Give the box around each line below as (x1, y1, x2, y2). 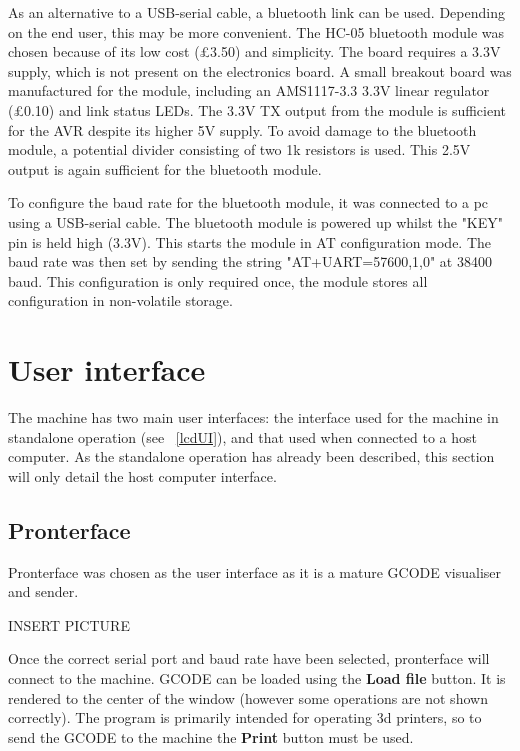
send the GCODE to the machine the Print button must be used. (8, 726, 414, 747)
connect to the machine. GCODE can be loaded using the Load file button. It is (8, 667, 506, 688)
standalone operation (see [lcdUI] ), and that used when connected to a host (8, 426, 477, 447)
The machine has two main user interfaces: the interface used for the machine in (8, 407, 499, 428)
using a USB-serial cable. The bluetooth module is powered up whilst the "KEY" (8, 211, 504, 232)
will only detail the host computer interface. (8, 465, 277, 486)
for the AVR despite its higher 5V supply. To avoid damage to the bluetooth (8, 119, 477, 140)
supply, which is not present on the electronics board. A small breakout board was (8, 60, 512, 81)
